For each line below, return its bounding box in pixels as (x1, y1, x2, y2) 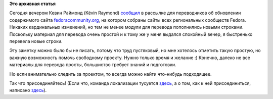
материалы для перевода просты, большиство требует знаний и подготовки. (9, 62, 176, 68)
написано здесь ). (9, 87, 47, 93)
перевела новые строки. (9, 38, 63, 44)
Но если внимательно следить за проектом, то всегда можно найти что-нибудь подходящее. (9, 71, 212, 77)
